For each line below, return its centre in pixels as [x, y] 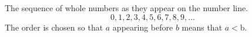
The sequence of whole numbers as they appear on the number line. [127, 8]
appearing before [143, 27]
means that [202, 27]
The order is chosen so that [54, 27]
